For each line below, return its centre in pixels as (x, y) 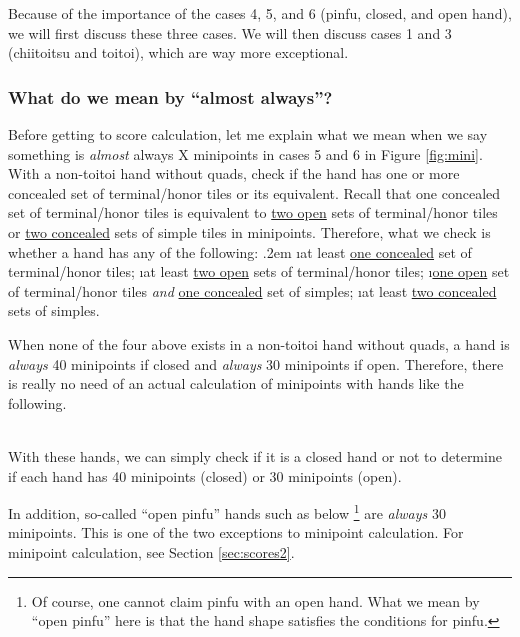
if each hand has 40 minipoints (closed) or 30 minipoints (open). (205, 475)
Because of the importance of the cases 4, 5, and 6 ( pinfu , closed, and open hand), (260, 13)
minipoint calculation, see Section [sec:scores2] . (151, 551)
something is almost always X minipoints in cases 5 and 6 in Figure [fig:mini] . (245, 153)
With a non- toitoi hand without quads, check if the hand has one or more (234, 173)
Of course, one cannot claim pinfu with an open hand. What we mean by (255, 600)
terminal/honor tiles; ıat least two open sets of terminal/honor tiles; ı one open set (259, 271)
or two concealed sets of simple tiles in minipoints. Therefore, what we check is (249, 231)
